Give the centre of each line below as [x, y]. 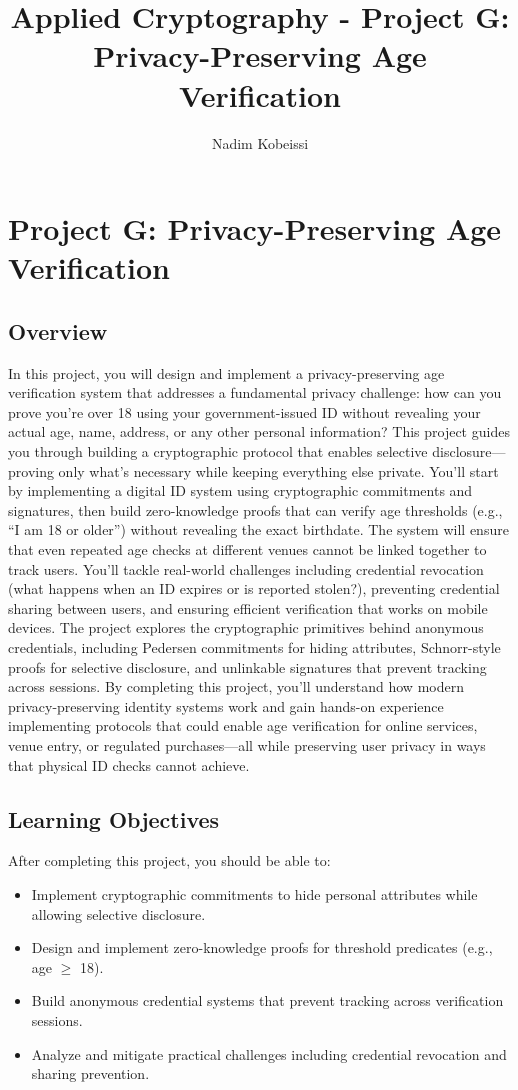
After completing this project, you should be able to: [169, 860]
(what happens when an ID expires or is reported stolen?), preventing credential [254, 588]
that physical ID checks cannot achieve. [129, 764]
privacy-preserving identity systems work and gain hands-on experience [226, 705]
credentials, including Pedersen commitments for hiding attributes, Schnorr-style [254, 646]
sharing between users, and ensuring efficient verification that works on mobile [248, 607]
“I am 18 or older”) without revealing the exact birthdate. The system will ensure [258, 529]
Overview [58, 330]
